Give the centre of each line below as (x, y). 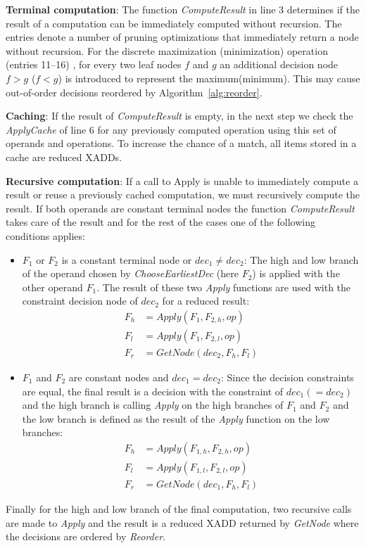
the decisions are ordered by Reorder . (86, 536)
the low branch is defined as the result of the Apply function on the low (176, 418)
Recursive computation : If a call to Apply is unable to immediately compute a (182, 180)
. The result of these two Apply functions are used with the (224, 287)
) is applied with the (296, 273)
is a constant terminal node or (127, 259)
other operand (52, 287)
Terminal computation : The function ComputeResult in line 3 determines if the (183, 9)
